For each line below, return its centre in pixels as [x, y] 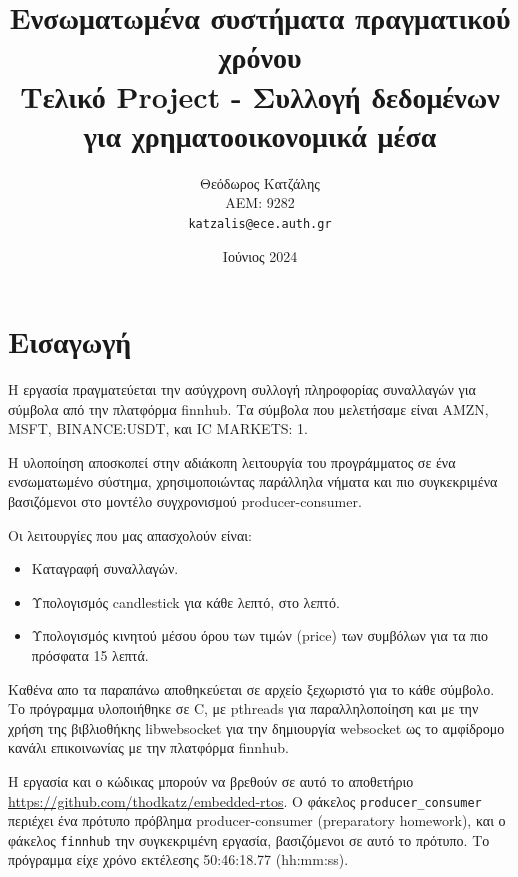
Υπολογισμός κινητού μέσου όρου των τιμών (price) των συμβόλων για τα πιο [259, 635]
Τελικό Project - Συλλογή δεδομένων [260, 95]
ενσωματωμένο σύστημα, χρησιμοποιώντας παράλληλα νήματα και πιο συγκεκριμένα [253, 481]
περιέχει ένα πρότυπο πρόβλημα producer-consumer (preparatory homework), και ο [257, 820]
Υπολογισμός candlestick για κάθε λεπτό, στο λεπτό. [185, 601]
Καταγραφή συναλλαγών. [105, 568]
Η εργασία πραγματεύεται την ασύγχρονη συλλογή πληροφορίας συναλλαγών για [242, 389]
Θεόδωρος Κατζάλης [260, 182]
